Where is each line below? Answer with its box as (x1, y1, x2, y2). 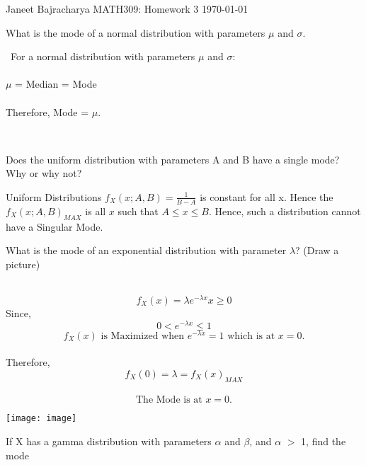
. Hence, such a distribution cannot (208, 203, 361, 218)
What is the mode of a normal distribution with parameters (6, 25, 265, 40)
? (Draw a (295, 243, 339, 258)
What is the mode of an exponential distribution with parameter (6, 243, 287, 258)
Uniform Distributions (6, 189, 102, 204)
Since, (6, 306, 31, 321)
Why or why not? (6, 166, 82, 180)
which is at (227, 331, 275, 341)
